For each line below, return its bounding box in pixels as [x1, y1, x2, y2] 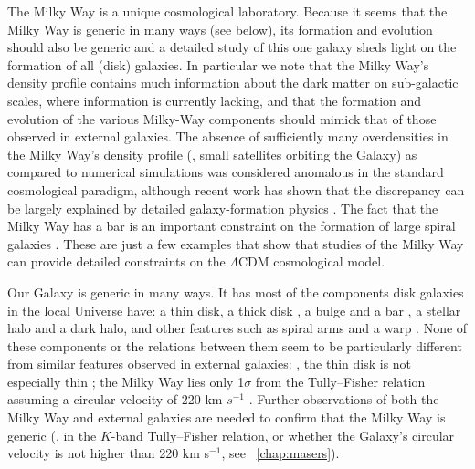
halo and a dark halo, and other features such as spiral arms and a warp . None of [7, 318, 468, 338]
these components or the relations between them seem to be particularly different [7, 336, 462, 355]
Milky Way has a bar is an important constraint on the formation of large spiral [7, 216, 456, 235]
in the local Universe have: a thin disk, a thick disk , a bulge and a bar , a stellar [7, 300, 461, 319]
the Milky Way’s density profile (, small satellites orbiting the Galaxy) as [7, 144, 417, 163]
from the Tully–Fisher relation [255, 371, 426, 391]
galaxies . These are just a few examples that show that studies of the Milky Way [7, 234, 464, 253]
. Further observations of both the [248, 390, 439, 409]
